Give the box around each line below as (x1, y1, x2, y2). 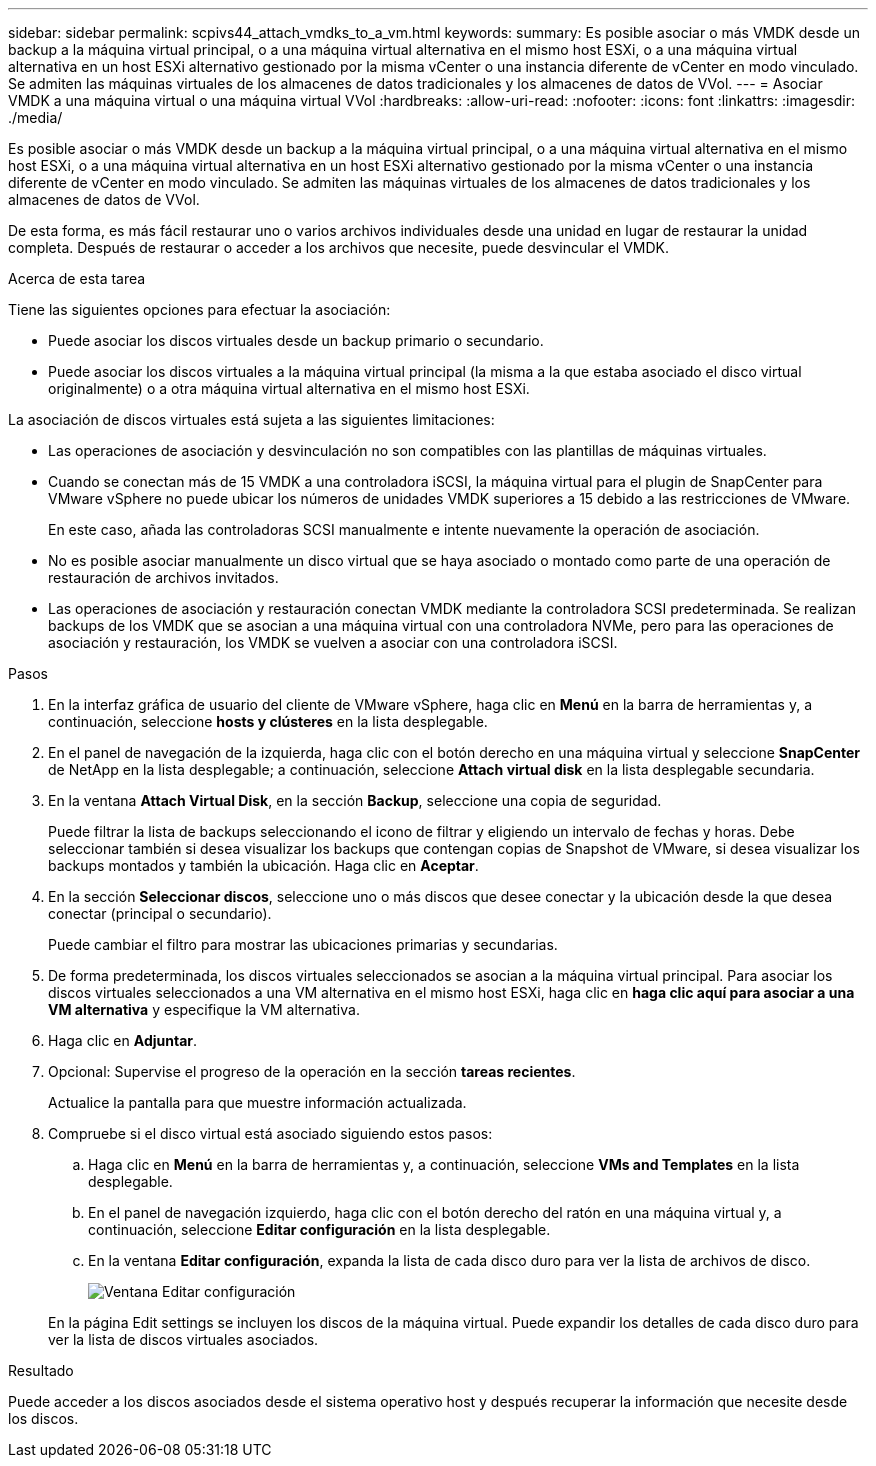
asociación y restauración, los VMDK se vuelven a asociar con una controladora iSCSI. (48, 634, 618, 651)
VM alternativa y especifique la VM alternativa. (48, 1001, 360, 1018)
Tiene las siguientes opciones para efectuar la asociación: (8, 301, 391, 318)
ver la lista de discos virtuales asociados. (48, 1331, 319, 1348)
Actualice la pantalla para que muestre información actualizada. (48, 1094, 467, 1111)
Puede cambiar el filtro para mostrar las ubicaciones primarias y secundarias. (48, 936, 558, 953)
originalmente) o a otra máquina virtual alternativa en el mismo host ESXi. (48, 380, 530, 397)
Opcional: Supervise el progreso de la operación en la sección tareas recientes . (48, 1063, 576, 1080)
